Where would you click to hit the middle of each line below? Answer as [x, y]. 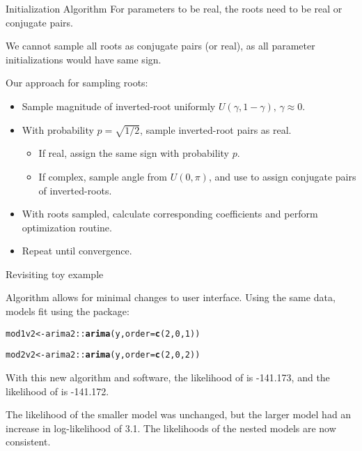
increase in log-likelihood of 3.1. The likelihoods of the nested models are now [171, 428]
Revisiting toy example [55, 274]
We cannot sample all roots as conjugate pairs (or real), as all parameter [160, 46]
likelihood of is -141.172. [57, 391]
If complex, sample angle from [103, 176]
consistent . [28, 442]
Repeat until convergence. [77, 251]
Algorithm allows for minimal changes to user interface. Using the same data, [171, 297]
